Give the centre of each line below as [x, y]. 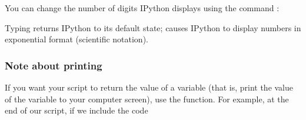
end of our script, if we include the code [76, 110]
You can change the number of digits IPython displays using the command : [142, 8]
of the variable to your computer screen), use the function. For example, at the [147, 99]
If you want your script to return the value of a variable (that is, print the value [149, 87]
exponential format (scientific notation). [76, 39]
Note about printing [54, 65]
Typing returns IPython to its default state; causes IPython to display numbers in [153, 27]
